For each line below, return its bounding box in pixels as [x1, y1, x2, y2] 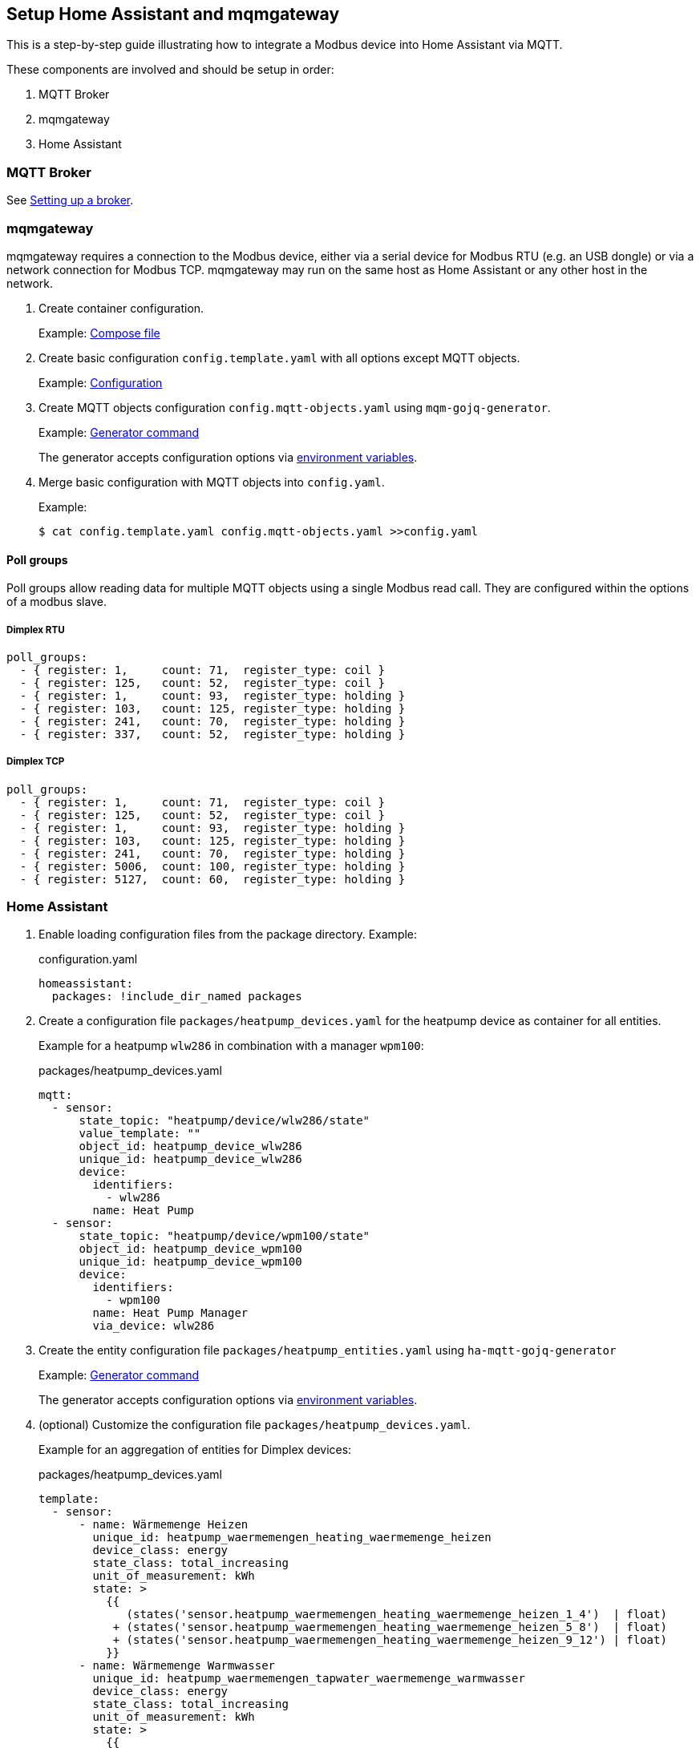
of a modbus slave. [6, 595, 107, 609]
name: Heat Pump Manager [92, 1306, 249, 1320]
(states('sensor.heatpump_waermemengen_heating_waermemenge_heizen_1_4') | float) [126, 1608, 667, 1621]
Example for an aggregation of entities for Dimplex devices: [38, 1443, 352, 1457]
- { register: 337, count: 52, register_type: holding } [19, 727, 406, 741]
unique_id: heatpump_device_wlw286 [79, 1153, 302, 1166]
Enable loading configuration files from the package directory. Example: [38, 927, 418, 942]
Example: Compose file [38, 325, 160, 340]
